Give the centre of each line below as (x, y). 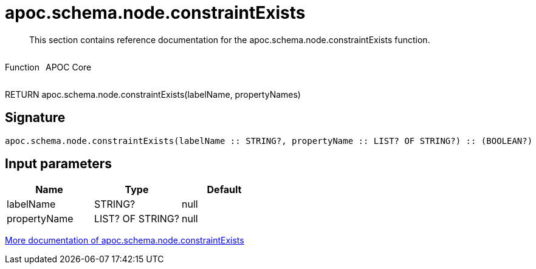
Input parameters (59, 164)
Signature (35, 118)
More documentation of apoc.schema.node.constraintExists (125, 240)
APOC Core (68, 67)
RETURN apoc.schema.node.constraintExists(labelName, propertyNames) (153, 94)
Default (224, 190)
